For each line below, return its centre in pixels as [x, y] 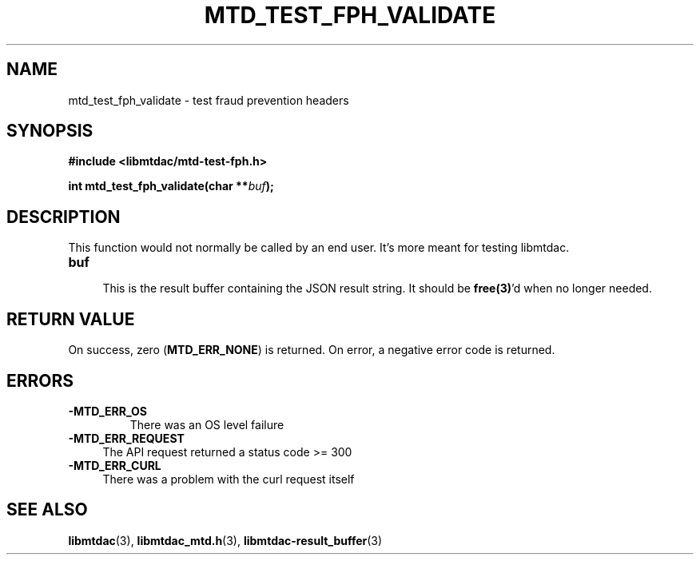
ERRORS [40, 380]
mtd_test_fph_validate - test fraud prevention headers [209, 100]
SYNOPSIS [50, 131]
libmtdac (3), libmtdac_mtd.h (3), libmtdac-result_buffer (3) [225, 540]
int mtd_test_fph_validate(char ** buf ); [171, 186]
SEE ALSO [47, 510]
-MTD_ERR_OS [107, 411]
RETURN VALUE [71, 319]
